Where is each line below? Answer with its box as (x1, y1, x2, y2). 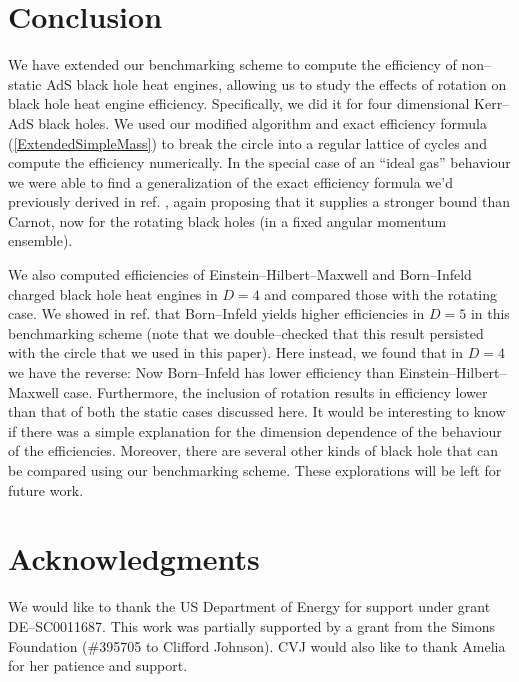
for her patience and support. (8, 655, 188, 676)
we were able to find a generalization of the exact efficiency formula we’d (8, 171, 453, 192)
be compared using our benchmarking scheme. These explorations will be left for (8, 460, 502, 480)
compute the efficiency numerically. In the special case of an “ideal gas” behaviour (8, 152, 511, 173)
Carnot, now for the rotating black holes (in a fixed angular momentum (8, 210, 447, 231)
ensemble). (8, 230, 73, 251)
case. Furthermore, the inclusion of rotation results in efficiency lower (63, 381, 488, 402)
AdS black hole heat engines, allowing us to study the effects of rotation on (46, 73, 507, 94)
